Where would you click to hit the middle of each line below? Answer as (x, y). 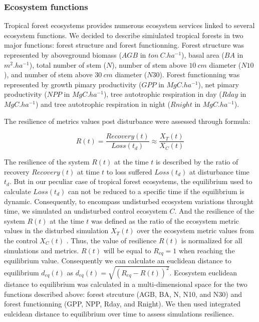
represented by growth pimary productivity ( (73, 84)
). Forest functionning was (200, 74)
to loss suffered (129, 171)
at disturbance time (219, 171)
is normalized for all (212, 240)
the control (21, 240)
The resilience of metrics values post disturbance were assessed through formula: (127, 121)
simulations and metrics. (42, 250)
